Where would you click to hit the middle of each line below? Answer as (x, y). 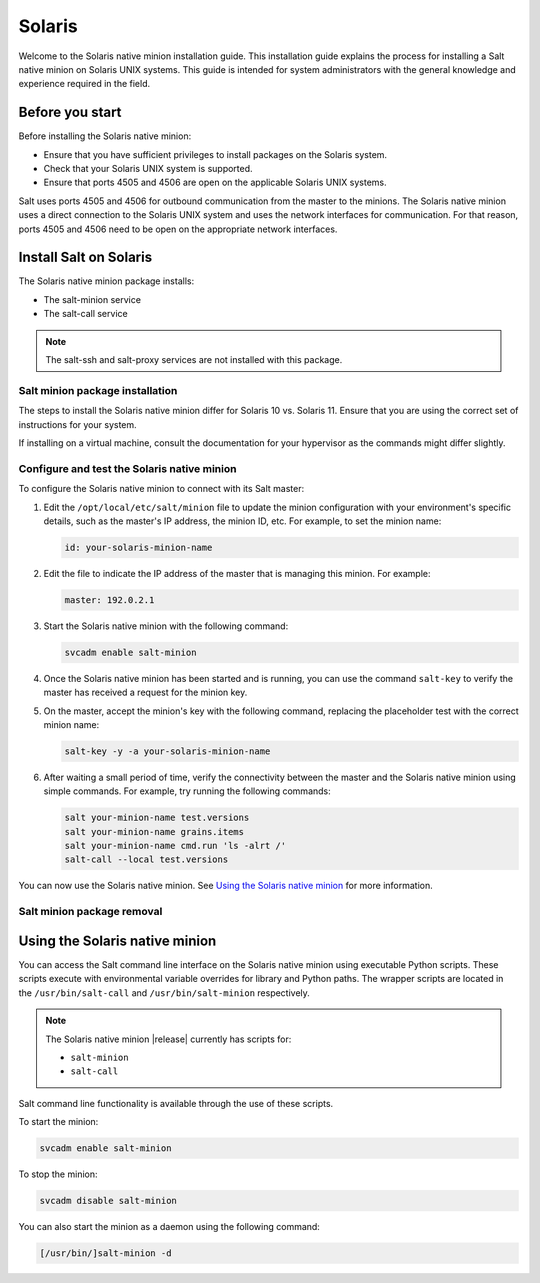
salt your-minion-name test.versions (157, 818)
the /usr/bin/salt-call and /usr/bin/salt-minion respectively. (164, 992)
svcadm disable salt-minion (108, 1201)
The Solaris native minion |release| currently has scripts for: (168, 1039)
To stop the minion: (58, 1174)
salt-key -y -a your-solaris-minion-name (167, 751)
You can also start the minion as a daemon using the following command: (169, 1226)
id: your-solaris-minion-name (138, 547)
